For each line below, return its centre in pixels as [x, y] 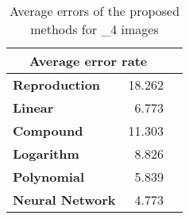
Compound [48, 131]
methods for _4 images [94, 29]
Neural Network [64, 200]
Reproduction [57, 85]
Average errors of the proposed [94, 11]
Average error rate [88, 61]
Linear [33, 108]
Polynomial [48, 177]
